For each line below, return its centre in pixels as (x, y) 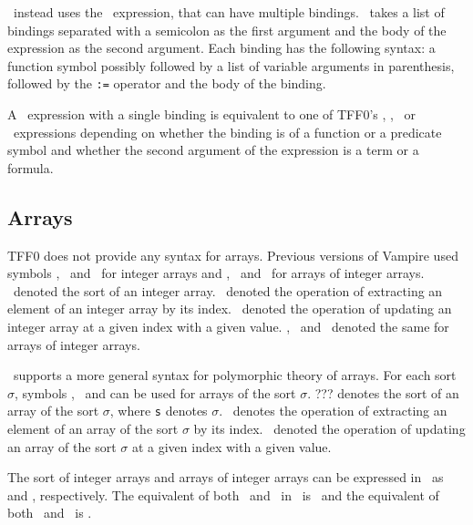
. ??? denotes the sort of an (383, 392)
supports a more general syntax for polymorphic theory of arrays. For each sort (235, 375)
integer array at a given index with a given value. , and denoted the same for (228, 326)
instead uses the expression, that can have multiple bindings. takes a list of (229, 12)
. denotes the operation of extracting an (333, 411)
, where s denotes (159, 411)
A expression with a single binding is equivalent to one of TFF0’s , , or (212, 114)
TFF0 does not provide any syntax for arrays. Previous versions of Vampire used (233, 255)
